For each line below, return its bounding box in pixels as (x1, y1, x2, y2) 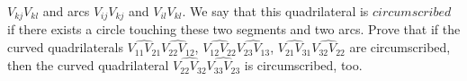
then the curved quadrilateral (7, 56, 169, 75)
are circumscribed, (349, 38, 451, 57)
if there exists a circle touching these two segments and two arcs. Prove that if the (7, 20, 461, 39)
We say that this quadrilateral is (190, 2, 369, 20)
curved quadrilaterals (7, 38, 123, 57)
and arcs (42, 2, 90, 20)
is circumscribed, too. (244, 56, 363, 75)
